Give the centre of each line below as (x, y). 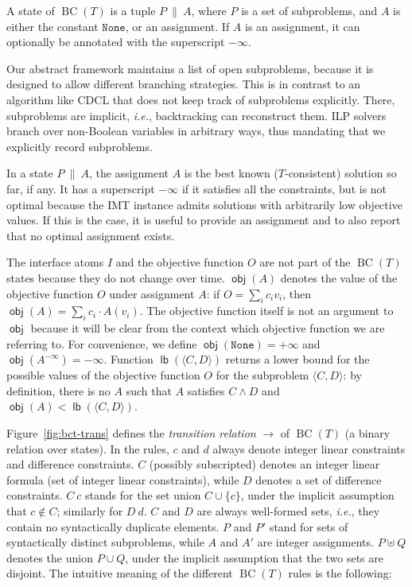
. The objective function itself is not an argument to (266, 311)
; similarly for (90, 511)
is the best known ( (231, 173)
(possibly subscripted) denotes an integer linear (264, 464)
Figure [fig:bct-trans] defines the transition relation (131, 433)
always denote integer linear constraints (309, 448)
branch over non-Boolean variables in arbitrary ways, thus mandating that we (196, 131)
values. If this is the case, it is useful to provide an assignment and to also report (204, 220)
